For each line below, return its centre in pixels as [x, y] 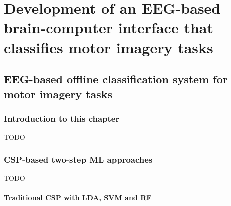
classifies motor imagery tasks [109, 47]
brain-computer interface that [109, 28]
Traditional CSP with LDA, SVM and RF [78, 198]
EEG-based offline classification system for [116, 79]
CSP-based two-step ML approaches [78, 159]
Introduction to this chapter [62, 118]
